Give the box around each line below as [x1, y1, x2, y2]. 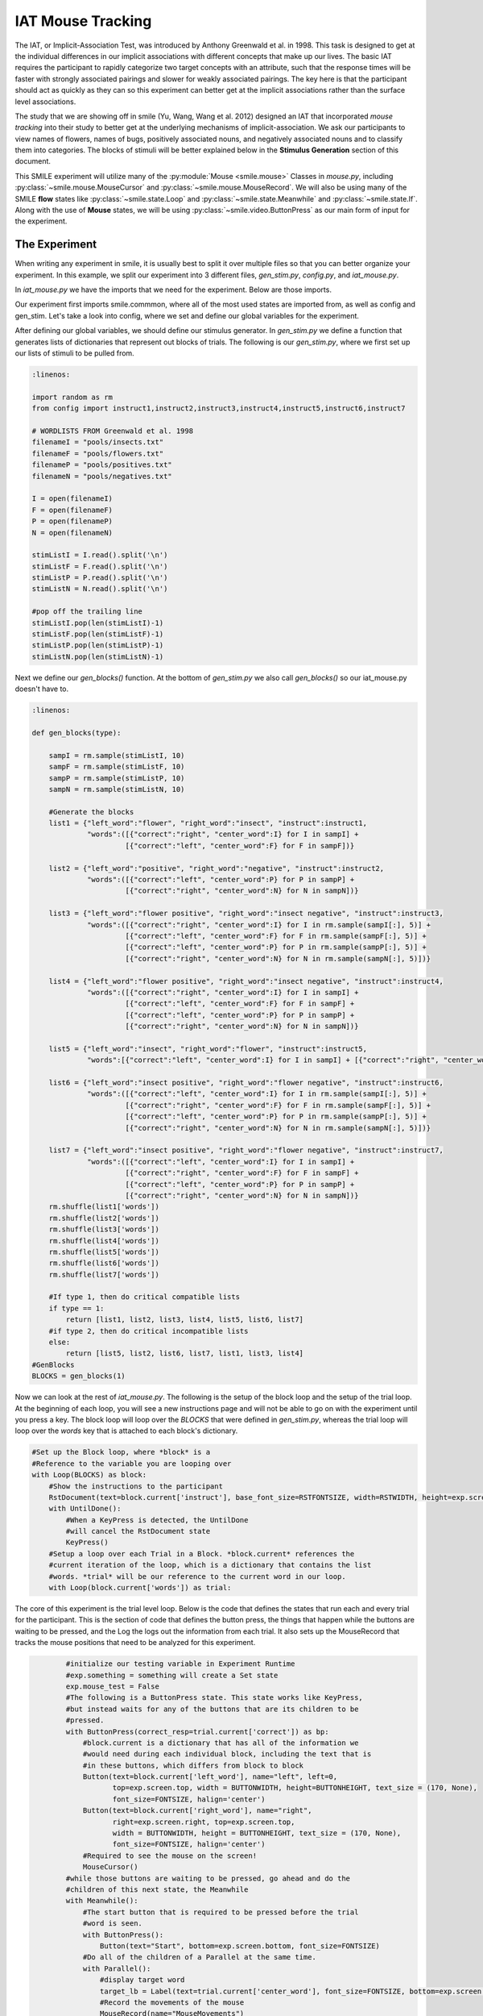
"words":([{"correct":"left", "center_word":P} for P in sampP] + [87, 875, 355, 885]
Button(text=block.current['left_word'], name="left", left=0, [82, 1772, 338, 1781]
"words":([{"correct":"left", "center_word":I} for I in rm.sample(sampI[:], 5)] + [87, 1089, 427, 1098]
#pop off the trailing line [31, 607, 142, 616]
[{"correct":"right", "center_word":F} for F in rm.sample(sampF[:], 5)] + [125, 1101, 431, 1110]
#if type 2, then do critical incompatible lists [48, 1327, 249, 1335]
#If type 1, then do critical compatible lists [48, 1293, 241, 1302]
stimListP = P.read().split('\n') [31, 573, 168, 582]
